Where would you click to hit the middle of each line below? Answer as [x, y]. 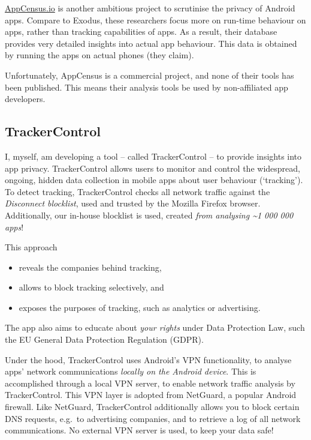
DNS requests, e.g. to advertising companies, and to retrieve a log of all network [153, 418]
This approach [31, 247]
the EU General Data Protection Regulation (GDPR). [104, 339]
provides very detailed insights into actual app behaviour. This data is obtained [151, 43]
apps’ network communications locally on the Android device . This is [131, 371]
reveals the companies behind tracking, [90, 267]
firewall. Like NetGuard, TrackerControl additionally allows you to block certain [152, 407]
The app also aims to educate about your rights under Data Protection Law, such [155, 327]
